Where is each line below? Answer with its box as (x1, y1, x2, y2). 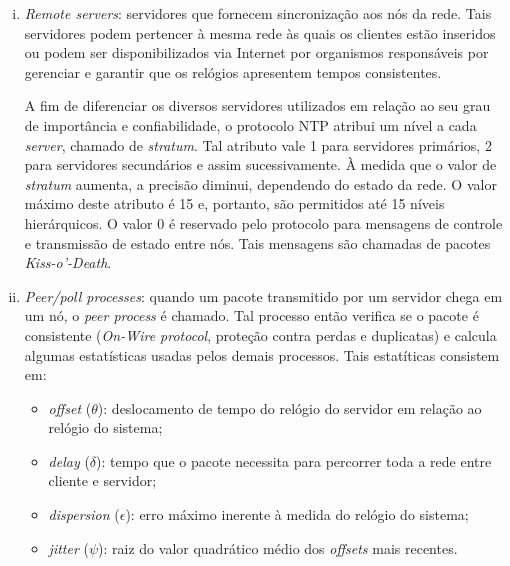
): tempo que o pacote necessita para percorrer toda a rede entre (96, 450, 492, 471)
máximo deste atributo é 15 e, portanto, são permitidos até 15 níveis (24, 193, 445, 214)
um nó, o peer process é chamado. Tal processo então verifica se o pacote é (24, 305, 479, 326)
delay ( (48, 450, 90, 471)
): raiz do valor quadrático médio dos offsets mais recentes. (98, 537, 458, 558)
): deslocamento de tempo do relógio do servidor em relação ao (97, 397, 482, 418)
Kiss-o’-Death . (24, 252, 112, 273)
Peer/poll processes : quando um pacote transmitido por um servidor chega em (24, 285, 503, 306)
